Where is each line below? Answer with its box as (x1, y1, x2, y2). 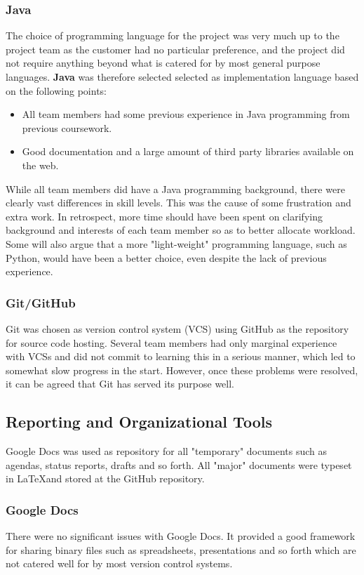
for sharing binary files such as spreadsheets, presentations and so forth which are (6, 542, 356, 557)
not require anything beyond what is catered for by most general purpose (6, 55, 321, 70)
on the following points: (6, 83, 107, 98)
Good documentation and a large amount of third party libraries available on (22, 144, 354, 159)
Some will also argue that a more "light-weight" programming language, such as (6, 236, 347, 251)
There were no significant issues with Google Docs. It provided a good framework (6, 529, 356, 543)
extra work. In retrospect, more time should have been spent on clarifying (6, 209, 323, 223)
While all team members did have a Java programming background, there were (6, 181, 345, 196)
